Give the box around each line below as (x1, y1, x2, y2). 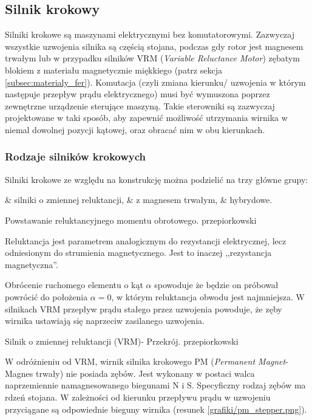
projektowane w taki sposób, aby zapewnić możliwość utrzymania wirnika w (5, 111, 288, 124)
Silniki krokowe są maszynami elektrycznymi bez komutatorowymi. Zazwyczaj (5, 28, 295, 41)
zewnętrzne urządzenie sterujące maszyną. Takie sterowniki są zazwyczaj (5, 99, 275, 112)
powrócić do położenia (5, 290, 88, 303)
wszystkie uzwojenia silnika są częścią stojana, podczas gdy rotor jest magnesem (5, 40, 304, 52)
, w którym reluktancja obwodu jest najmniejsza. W (111, 290, 305, 303)
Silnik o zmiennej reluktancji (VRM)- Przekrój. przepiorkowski (5, 334, 239, 347)
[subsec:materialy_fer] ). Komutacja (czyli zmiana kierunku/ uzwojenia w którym (5, 75, 306, 88)
